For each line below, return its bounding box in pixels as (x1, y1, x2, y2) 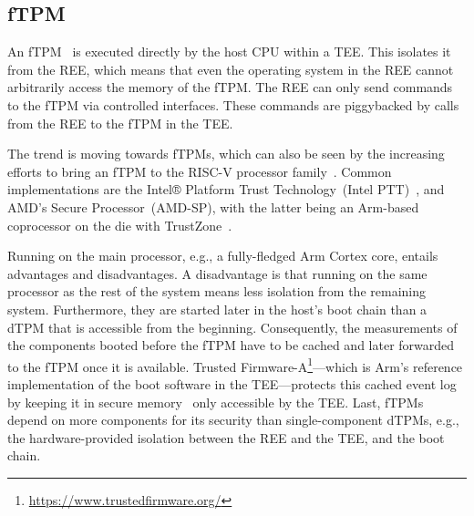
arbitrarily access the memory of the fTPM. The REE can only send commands (7, 77, 453, 97)
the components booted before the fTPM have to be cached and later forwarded (7, 335, 455, 355)
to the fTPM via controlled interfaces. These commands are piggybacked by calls (7, 95, 459, 114)
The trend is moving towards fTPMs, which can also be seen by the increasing (7, 144, 445, 163)
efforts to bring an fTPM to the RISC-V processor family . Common (7, 161, 392, 181)
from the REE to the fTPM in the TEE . (7, 113, 233, 132)
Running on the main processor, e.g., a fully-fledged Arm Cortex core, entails (7, 246, 438, 265)
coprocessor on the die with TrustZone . (7, 215, 232, 234)
